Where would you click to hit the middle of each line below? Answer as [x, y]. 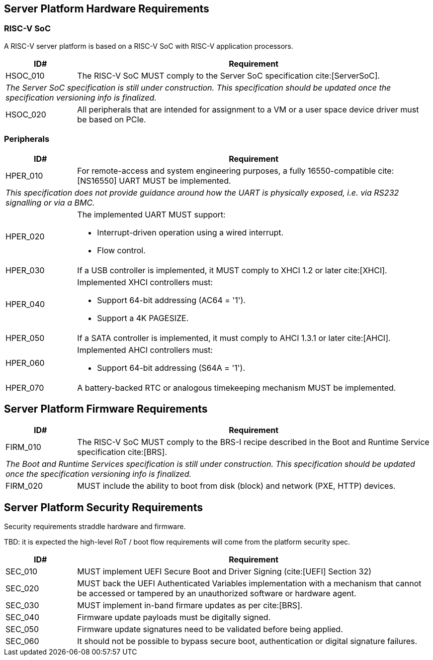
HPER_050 [25, 338]
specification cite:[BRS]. [122, 452]
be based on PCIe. [112, 119]
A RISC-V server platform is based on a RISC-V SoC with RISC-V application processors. [149, 46]
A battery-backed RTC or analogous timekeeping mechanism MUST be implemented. [237, 387]
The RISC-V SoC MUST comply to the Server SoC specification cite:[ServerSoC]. [229, 75]
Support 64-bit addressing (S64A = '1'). [171, 368]
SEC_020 [22, 589]
